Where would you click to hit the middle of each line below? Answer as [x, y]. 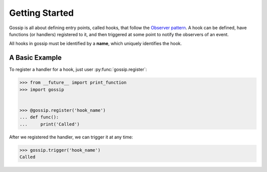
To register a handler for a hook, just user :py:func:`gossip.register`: [78, 70]
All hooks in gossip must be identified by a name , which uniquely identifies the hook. [96, 43]
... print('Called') [50, 124]
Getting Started [42, 13]
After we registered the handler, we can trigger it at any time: [71, 137]
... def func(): [39, 117]
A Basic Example [35, 58]
